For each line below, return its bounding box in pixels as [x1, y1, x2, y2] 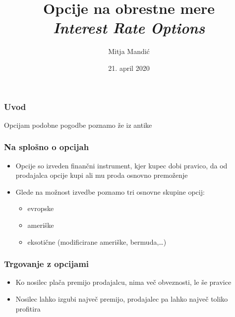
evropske [27, 203, 54, 213]
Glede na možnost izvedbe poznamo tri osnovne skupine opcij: [15, 186, 205, 197]
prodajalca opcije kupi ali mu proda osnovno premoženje [15, 170, 188, 180]
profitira [15, 303, 41, 314]
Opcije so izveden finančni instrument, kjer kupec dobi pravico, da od [15, 160, 228, 170]
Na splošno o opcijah [4, 141, 89, 153]
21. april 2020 [108, 62, 150, 73]
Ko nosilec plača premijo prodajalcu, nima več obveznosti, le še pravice [15, 277, 232, 287]
